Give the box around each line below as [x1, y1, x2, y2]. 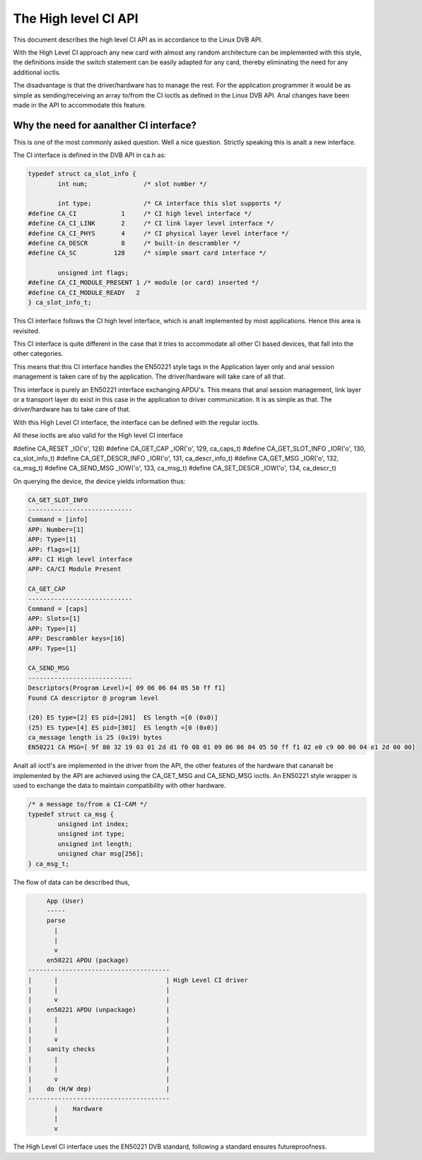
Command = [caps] [28, 605, 88, 613]
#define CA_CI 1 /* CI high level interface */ [28, 209, 252, 217]
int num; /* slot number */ [57, 180, 208, 187]
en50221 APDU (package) [46, 956, 129, 964]
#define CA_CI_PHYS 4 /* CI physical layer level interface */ [28, 229, 289, 237]
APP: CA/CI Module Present [28, 565, 122, 573]
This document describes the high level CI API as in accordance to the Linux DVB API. [13, 35, 263, 44]
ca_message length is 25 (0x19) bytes [28, 733, 163, 742]
